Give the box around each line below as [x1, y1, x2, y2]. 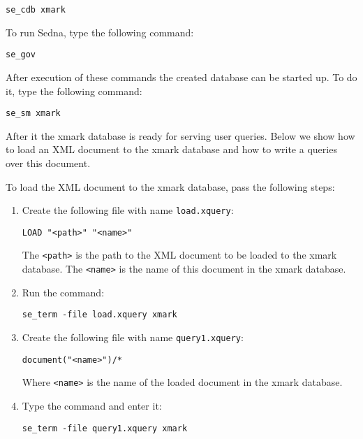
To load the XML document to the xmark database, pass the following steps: [6, 179, 335, 194]
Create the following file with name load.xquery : [22, 203, 234, 217]
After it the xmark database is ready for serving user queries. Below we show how [6, 128, 355, 143]
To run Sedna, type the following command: [6, 24, 194, 39]
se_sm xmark [6, 108, 61, 119]
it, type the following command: [6, 83, 142, 98]
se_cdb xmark [6, 5, 66, 15]
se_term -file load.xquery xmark [22, 310, 177, 320]
